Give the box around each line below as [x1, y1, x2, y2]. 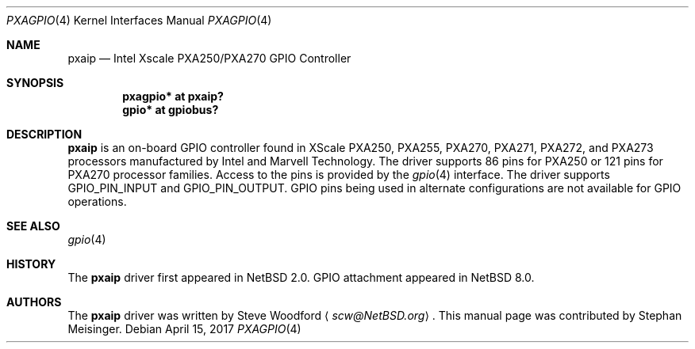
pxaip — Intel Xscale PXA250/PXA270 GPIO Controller [67, 51, 351, 65]
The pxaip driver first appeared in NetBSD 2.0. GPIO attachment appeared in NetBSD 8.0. [67, 271, 535, 284]
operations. [67, 195, 127, 208]
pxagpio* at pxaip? [122, 89, 224, 103]
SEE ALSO [6, 219, 60, 233]
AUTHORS [6, 295, 62, 309]
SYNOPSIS [6, 76, 64, 89]
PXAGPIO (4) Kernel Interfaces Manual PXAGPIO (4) [6, 13, 272, 27]
